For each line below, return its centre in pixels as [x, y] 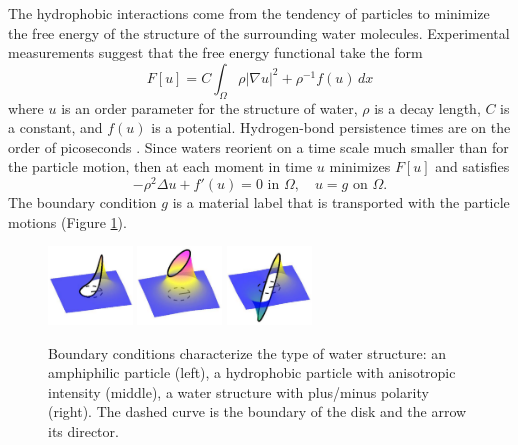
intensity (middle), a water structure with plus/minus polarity [238, 391]
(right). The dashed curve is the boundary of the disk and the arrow [257, 411]
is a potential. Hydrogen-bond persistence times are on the [331, 127]
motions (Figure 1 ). [67, 221]
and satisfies [472, 166]
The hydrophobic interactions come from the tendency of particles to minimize [249, 13]
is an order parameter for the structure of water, [209, 107]
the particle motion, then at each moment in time [160, 166]
